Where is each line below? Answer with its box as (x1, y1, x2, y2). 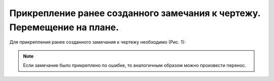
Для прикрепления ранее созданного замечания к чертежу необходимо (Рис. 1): (9, 39, 186, 45)
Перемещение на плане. (9, 22, 119, 33)
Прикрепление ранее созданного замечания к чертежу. (9, 8, 261, 19)
